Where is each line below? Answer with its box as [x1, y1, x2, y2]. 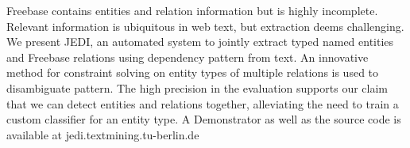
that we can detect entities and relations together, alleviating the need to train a [6, 95, 399, 112]
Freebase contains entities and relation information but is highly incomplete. [6, 2, 378, 18]
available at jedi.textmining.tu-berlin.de [6, 126, 199, 142]
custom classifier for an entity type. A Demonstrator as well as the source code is [6, 111, 401, 127]
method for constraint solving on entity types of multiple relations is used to [6, 64, 379, 81]
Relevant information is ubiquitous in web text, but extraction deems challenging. [6, 17, 404, 34]
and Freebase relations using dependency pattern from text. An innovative [6, 48, 369, 65]
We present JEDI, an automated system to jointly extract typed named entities [6, 33, 394, 50]
